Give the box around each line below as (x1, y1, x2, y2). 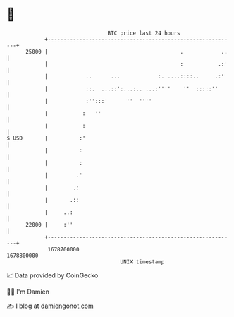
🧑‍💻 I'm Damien (6, 287, 50, 296)
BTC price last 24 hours (107, 30, 180, 37)
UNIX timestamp (120, 258, 165, 265)
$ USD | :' (6, 134, 86, 142)
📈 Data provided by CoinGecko (6, 271, 99, 280)
